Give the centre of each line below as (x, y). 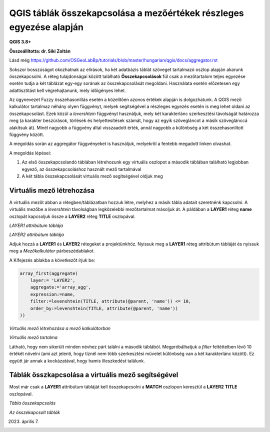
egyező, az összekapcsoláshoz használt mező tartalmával (81, 169)
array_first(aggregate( (49, 273)
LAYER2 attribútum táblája (37, 234)
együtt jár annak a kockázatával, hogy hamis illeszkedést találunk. (77, 360)
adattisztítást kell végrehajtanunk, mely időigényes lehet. (67, 90)
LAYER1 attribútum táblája (36, 225)
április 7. (30, 421)
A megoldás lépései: (30, 153)
